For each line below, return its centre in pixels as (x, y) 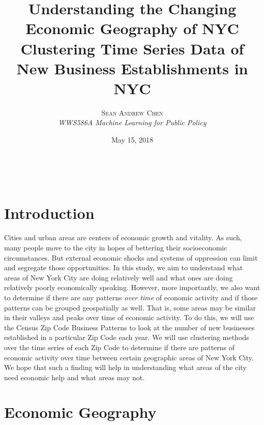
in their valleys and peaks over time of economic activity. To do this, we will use (129, 317)
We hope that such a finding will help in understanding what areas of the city (125, 367)
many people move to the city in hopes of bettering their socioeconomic (116, 247)
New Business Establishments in (132, 68)
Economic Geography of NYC (132, 28)
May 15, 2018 (132, 140)
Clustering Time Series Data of (132, 48)
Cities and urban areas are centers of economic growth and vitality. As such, (123, 237)
